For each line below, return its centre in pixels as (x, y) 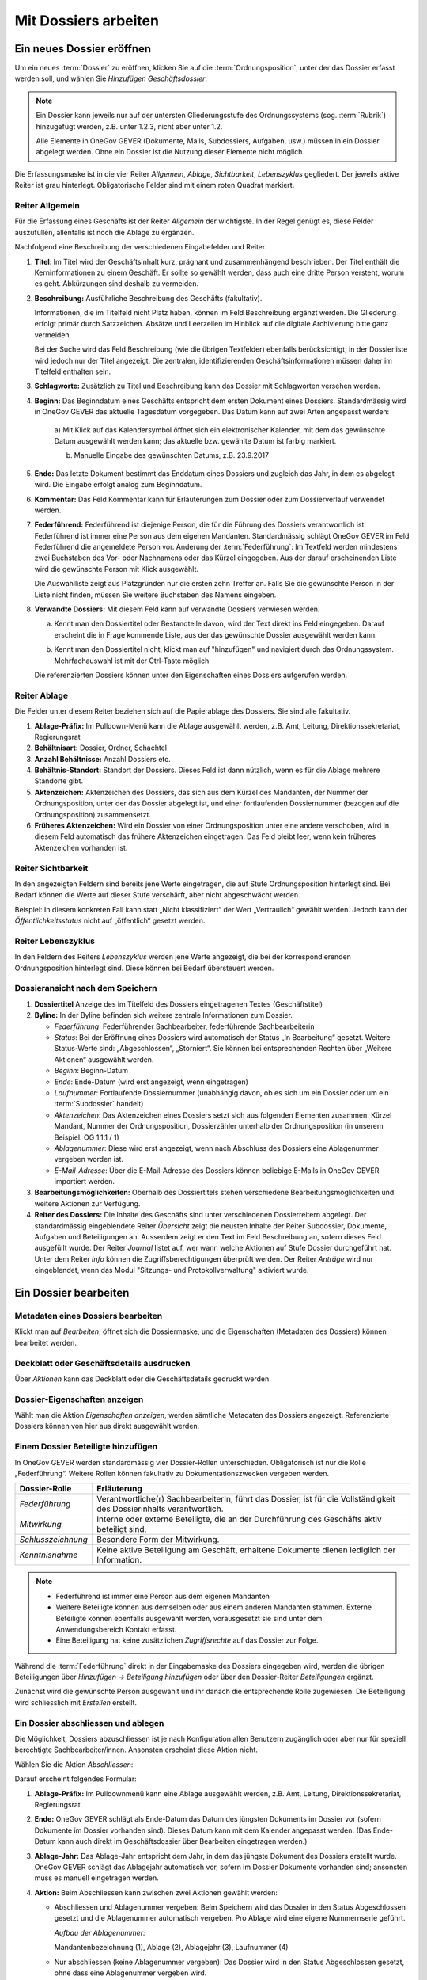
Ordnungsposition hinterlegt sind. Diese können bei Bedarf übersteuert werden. (144, 968)
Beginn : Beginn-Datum (91, 1071)
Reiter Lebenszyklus (55, 941)
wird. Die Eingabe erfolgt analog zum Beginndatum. (118, 485)
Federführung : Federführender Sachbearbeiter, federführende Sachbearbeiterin (184, 1026)
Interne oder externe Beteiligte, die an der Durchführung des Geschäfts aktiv (239, 1519)
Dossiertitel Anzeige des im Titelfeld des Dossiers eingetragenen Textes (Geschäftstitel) (179, 1004)
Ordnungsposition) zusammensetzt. (93, 814)
